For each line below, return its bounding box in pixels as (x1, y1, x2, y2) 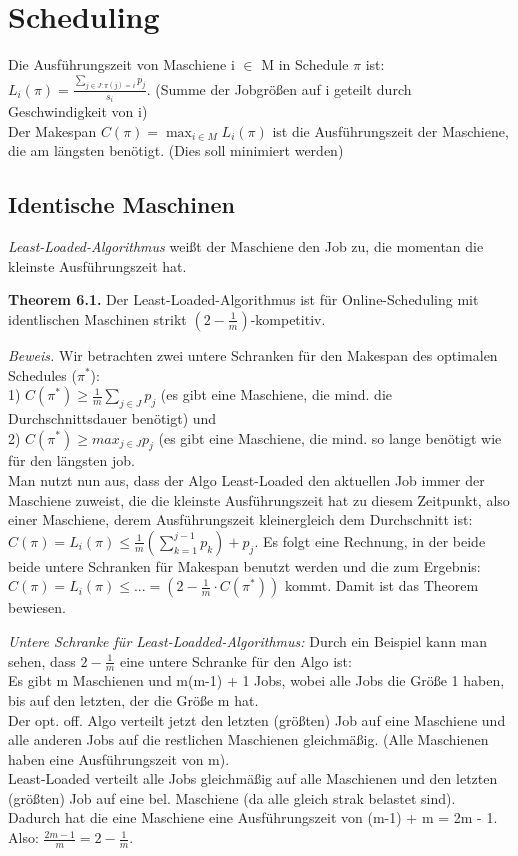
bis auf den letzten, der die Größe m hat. (8, 689, 259, 710)
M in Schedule (261, 54, 349, 75)
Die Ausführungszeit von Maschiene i (8, 54, 235, 75)
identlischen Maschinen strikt (8, 308, 187, 329)
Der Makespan (8, 120, 97, 141)
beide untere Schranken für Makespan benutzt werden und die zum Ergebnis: (8, 555, 481, 576)
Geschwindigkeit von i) (8, 101, 148, 122)
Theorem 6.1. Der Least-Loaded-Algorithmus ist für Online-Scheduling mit (8, 289, 479, 310)
